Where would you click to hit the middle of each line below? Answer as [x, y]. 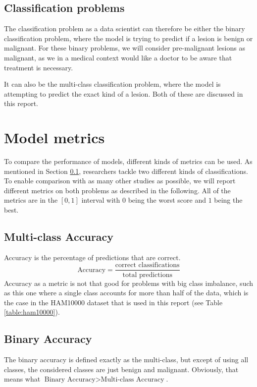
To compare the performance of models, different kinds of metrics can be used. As [128, 161]
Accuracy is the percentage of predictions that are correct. [92, 257]
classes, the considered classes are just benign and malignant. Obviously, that [121, 369]
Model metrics [54, 138]
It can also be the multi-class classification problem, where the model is [112, 84]
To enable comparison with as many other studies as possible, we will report [120, 181]
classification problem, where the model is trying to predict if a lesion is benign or [128, 38]
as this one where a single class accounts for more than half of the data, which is [126, 293]
